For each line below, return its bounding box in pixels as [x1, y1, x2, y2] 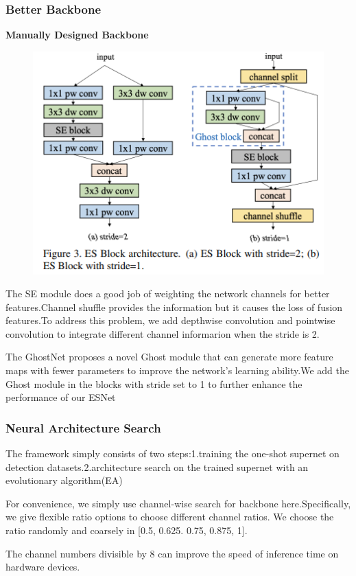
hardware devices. [5, 560, 80, 574]
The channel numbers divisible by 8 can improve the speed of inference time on [5, 546, 339, 560]
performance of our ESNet [5, 390, 116, 404]
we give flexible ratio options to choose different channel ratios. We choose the [5, 509, 334, 524]
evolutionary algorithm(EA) [5, 473, 123, 487]
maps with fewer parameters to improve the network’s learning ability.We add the [5, 363, 349, 378]
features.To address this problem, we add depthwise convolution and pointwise [5, 313, 335, 327]
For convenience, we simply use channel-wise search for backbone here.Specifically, [5, 496, 351, 510]
